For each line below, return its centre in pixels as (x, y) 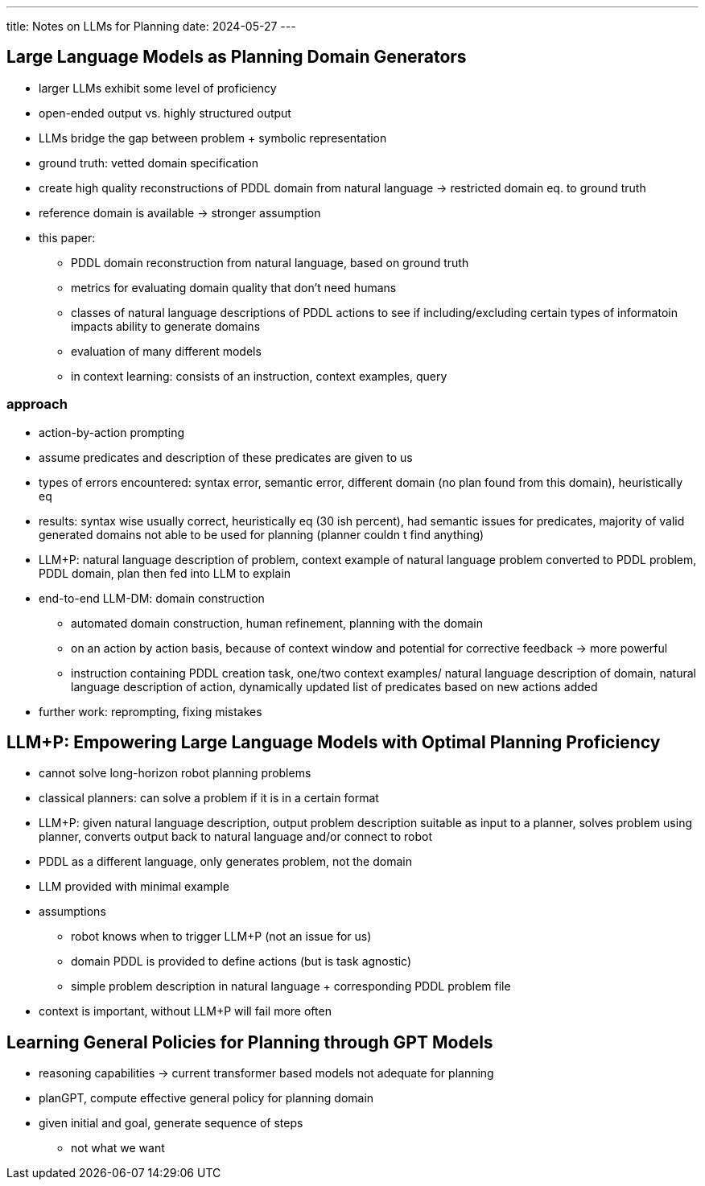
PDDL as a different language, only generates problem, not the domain (225, 862)
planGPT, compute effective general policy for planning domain (206, 1098)
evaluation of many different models (166, 351)
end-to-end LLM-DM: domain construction (152, 598)
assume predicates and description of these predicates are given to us (226, 457)
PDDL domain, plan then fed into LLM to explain (165, 573)
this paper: (67, 237)
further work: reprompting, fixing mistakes (150, 711)
